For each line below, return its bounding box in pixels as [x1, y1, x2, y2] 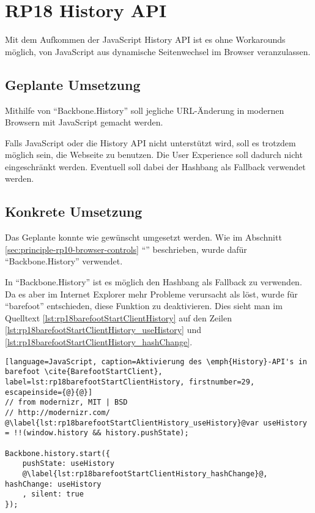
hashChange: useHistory [5, 479, 102, 489]
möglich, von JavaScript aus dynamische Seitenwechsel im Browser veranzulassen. [5, 45, 311, 58]
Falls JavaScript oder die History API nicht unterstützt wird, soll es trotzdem [5, 136, 296, 149]
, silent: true [22, 490, 84, 499]
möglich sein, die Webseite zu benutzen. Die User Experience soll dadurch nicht [5, 148, 303, 161]
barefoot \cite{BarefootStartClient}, [5, 367, 163, 376]
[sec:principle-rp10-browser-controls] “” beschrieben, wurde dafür [5, 242, 247, 255]
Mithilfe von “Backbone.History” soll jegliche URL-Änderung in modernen [5, 103, 284, 116]
